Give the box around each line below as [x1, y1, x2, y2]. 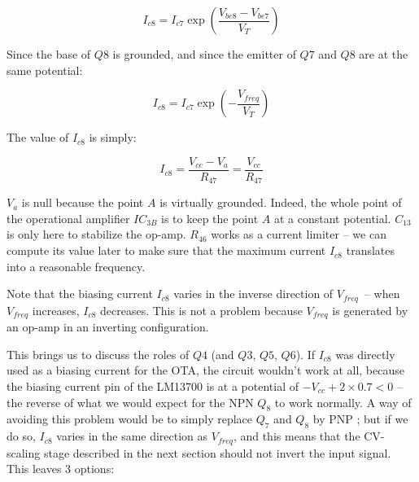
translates [346, 242, 395, 259]
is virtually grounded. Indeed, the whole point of [159, 194, 402, 211]
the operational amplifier [7, 209, 130, 226]
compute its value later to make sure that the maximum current [7, 242, 326, 259]
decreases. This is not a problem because [99, 301, 303, 318]
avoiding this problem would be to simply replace [7, 410, 253, 427]
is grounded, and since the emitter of [112, 46, 296, 62]
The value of [7, 129, 69, 146]
